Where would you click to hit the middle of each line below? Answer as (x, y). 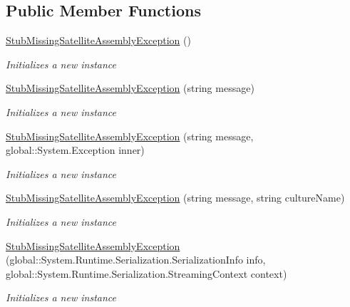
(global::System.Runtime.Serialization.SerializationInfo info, (136, 260)
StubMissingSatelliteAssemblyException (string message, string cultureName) (175, 198)
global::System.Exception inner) (75, 150)
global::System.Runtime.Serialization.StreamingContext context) (146, 273)
